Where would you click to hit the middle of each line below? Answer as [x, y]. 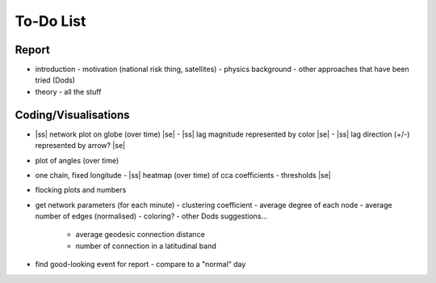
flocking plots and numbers [81, 190]
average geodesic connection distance [140, 234]
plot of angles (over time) [77, 160]
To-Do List [50, 21]
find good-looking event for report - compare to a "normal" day [140, 264]
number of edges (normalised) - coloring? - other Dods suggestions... [151, 216]
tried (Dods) [55, 80]
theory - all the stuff [68, 91]
